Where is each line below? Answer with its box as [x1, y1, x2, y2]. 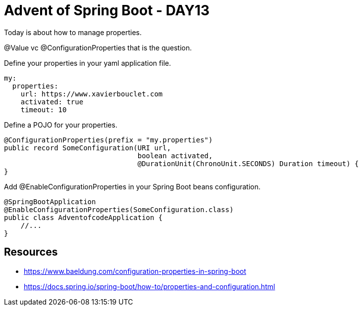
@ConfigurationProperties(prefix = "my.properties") [4, 135, 213, 144]
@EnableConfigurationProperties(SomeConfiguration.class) [4, 205, 234, 214]
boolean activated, [137, 151, 213, 160]
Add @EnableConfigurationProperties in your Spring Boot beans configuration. [4, 182, 261, 191]
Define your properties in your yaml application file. [4, 58, 171, 67]
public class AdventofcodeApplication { [4, 213, 163, 221]
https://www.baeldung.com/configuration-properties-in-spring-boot [24, 266, 247, 275]
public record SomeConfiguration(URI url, [4, 143, 171, 152]
